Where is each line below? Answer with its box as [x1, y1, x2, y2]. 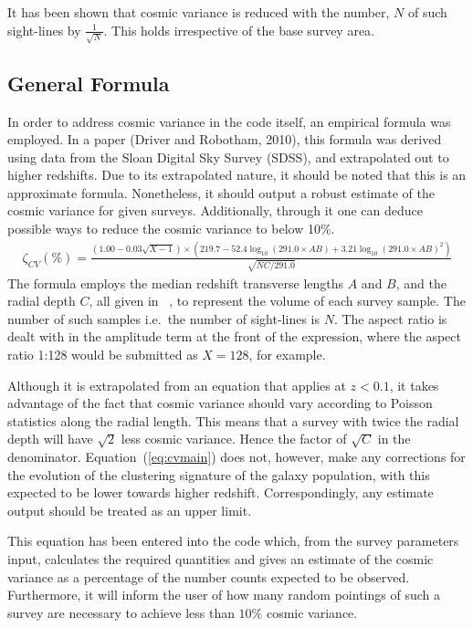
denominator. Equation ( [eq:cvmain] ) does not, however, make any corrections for [7, 447, 466, 466]
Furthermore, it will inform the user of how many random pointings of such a [7, 585, 440, 604]
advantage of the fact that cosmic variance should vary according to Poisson [7, 393, 433, 413]
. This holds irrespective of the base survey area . [103, 20, 375, 39]
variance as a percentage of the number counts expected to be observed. [7, 567, 410, 586]
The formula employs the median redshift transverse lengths [7, 273, 344, 292]
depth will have [7, 429, 93, 448]
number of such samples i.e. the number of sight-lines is [7, 309, 320, 328]
